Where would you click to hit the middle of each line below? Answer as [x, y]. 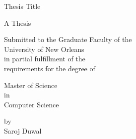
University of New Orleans [44, 49]
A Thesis [18, 23]
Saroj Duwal [23, 130]
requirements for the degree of [50, 68]
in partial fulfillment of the [45, 59]
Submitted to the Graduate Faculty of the [68, 39]
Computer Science [32, 104]
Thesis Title [22, 6]
